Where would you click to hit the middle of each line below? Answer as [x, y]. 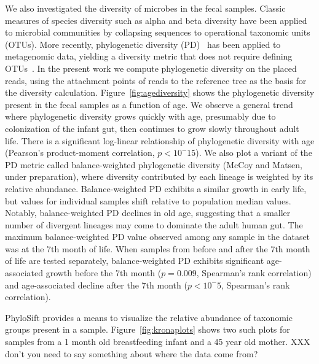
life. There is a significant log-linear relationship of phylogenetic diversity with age [160, 140]
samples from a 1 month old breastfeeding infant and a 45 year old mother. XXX [158, 342]
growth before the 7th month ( [104, 273]
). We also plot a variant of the [254, 153]
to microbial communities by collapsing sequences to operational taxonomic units [158, 32]
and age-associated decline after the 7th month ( [96, 285]
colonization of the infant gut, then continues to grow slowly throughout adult [152, 128]
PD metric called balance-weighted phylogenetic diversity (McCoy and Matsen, [154, 164]
